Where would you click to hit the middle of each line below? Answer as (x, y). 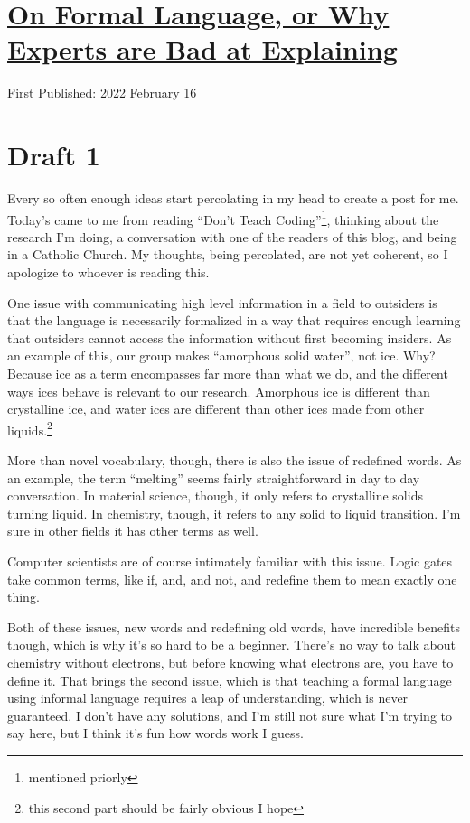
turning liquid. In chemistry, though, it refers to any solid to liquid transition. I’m (234, 513)
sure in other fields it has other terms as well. (133, 531)
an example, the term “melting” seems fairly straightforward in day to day (214, 477)
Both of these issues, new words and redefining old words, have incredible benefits (234, 627)
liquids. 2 (30, 428)
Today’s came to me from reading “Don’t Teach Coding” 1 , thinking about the (223, 218)
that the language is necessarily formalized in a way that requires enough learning (234, 320)
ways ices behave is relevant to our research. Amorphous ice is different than (219, 391)
